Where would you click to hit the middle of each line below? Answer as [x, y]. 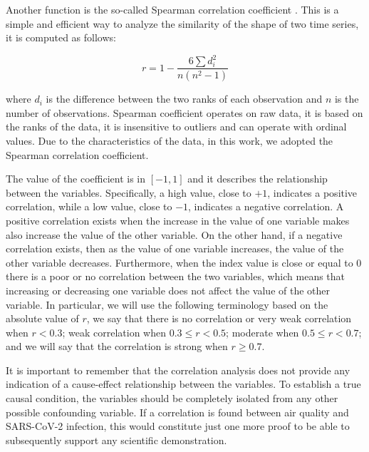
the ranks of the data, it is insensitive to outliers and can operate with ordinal [176, 127]
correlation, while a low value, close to [89, 206]
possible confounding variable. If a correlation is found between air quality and [177, 412]
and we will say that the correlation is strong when [117, 346]
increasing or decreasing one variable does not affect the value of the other [168, 290]
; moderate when [263, 332]
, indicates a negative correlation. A [266, 206]
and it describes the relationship [258, 179]
